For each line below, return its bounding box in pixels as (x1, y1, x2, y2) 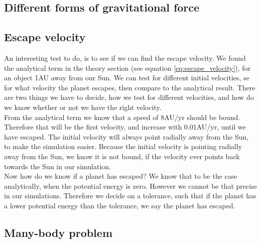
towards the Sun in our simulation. (4, 161, 111, 171)
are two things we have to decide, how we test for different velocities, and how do (4, 92, 254, 102)
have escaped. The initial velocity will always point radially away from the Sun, (4, 131, 249, 142)
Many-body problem (4, 224, 113, 240)
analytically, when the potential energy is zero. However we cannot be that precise (4, 180, 257, 191)
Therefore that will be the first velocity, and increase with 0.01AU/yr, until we (4, 122, 246, 132)
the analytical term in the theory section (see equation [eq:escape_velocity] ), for (4, 62, 251, 73)
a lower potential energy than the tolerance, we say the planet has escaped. (4, 200, 235, 210)
